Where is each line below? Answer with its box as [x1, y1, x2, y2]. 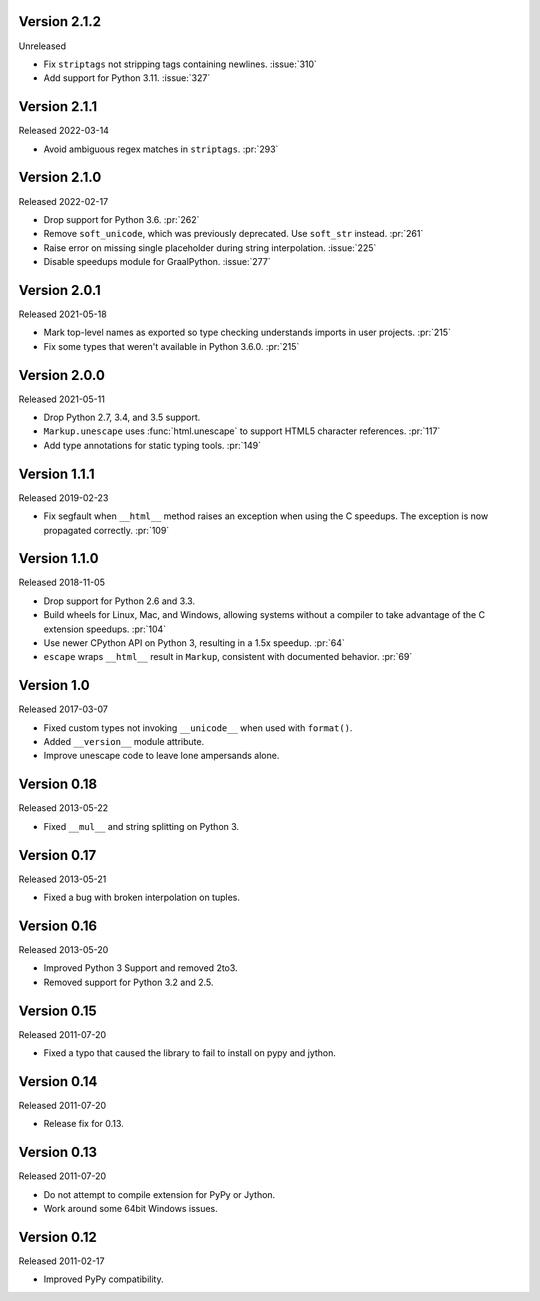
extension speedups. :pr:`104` [43, 623, 167, 635]
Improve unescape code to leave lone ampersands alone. [43, 750, 280, 762]
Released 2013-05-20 [18, 943, 109, 955]
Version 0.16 [18, 917, 98, 934]
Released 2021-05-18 [18, 308, 107, 320]
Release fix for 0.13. [43, 1118, 124, 1130]
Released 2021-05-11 [18, 393, 105, 405]
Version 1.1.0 [18, 550, 99, 567]
